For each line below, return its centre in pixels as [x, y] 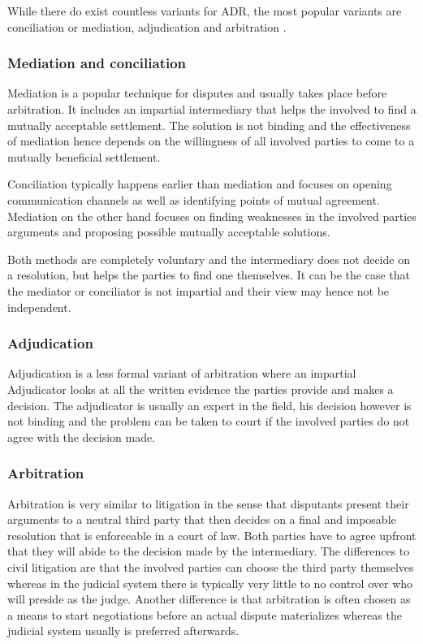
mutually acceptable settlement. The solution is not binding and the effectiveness [209, 125]
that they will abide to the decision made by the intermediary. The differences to [209, 551]
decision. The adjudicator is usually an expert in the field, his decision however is [209, 405]
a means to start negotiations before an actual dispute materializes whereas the [205, 614]
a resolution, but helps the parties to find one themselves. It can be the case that [209, 275]
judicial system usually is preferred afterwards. [123, 631]
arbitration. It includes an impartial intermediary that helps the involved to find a [212, 109]
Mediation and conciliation [97, 63]
